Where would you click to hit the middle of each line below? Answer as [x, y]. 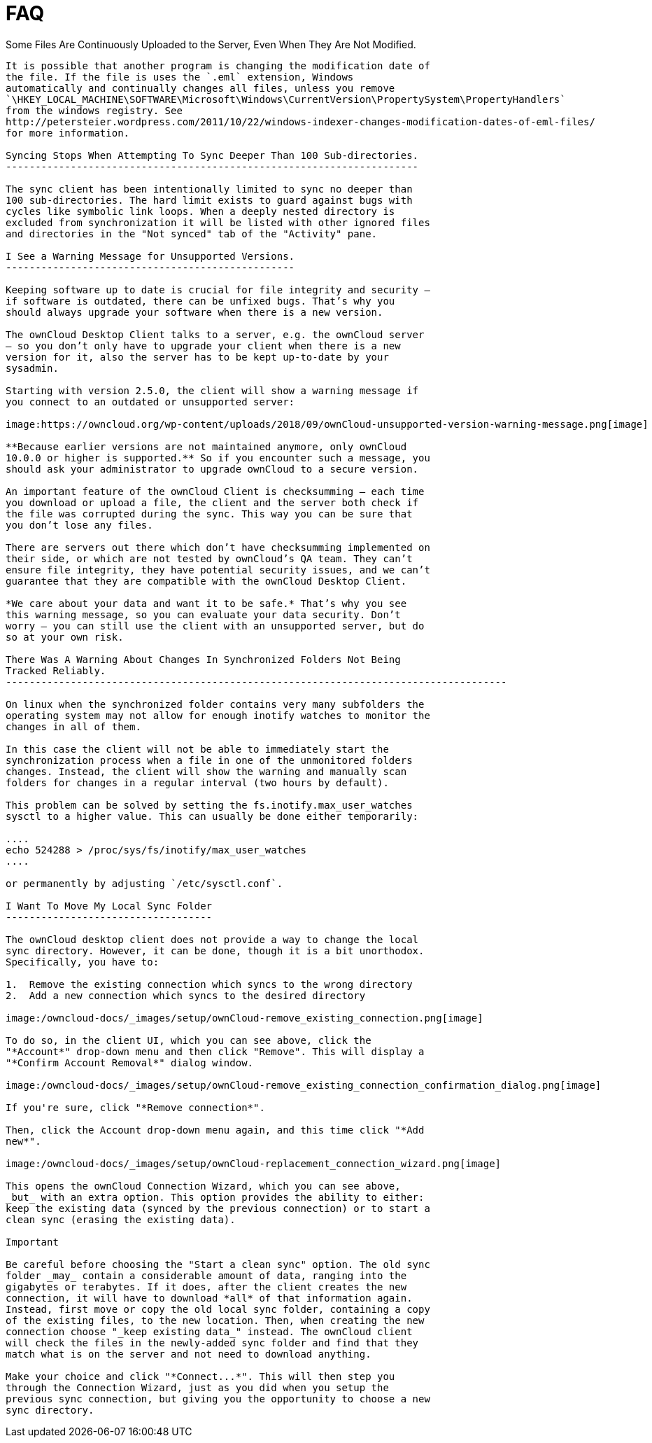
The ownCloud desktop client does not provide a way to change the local [212, 939]
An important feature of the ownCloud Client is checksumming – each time [215, 491]
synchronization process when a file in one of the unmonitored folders [209, 760]
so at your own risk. [65, 637]
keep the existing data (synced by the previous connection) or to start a [218, 1208]
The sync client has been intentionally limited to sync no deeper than [209, 189]
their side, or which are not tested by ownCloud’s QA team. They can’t [209, 558]
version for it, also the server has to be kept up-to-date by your [197, 357]
